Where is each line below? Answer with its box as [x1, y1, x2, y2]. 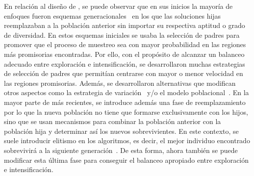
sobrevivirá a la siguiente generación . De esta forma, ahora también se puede [4, 145, 238, 155]
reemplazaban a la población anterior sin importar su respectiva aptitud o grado [4, 20, 245, 30]
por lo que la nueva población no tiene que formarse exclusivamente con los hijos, [4, 106, 248, 117]
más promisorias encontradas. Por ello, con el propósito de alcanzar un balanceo [4, 49, 245, 59]
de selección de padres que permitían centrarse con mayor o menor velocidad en [4, 68, 243, 78]
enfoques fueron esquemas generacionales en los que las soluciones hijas [4, 10, 221, 21]
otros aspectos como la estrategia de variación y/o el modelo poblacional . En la [4, 87, 249, 98]
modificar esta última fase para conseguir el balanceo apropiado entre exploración [4, 154, 249, 165]
